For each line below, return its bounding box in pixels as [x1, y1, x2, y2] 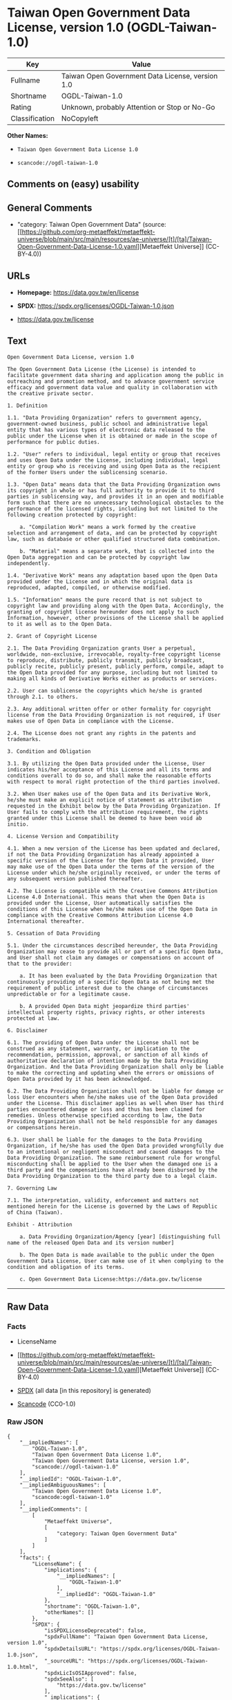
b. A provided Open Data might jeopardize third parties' [19, 1003, 190, 1009]
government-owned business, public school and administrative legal [7, 420, 209, 427]
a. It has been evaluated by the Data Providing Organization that [19, 972, 217, 979]
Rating [10, 102, 32, 112]
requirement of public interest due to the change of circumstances [7, 985, 209, 991]
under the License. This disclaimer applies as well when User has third [7, 1100, 224, 1107]
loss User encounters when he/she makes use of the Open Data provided [7, 1093, 217, 1100]
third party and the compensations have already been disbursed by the [7, 1166, 217, 1173]
